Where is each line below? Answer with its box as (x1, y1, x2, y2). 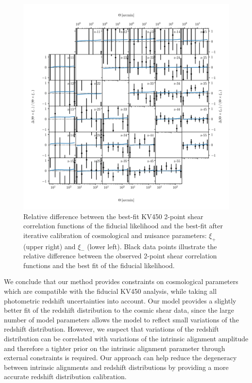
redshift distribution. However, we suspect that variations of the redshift (4, 324, 219, 334)
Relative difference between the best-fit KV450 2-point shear (23, 211, 203, 221)
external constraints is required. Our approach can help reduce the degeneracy (4, 352, 237, 363)
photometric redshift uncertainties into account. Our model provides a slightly (4, 295, 236, 305)
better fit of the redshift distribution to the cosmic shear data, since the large (4, 305, 234, 315)
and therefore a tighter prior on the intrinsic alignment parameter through (4, 343, 225, 353)
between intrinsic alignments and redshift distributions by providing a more (4, 362, 229, 372)
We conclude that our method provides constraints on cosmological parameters (4, 276, 238, 287)
